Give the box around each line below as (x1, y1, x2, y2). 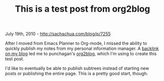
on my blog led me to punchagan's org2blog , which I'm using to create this (5, 51, 157, 57)
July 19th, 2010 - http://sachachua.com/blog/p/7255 (5, 31, 111, 37)
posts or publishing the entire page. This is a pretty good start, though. (5, 71, 148, 77)
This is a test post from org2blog (15, 3, 150, 15)
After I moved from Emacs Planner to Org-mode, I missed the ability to (5, 40, 147, 46)
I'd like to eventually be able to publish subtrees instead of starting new (5, 65, 149, 71)
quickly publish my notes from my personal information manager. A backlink (5, 45, 159, 52)
